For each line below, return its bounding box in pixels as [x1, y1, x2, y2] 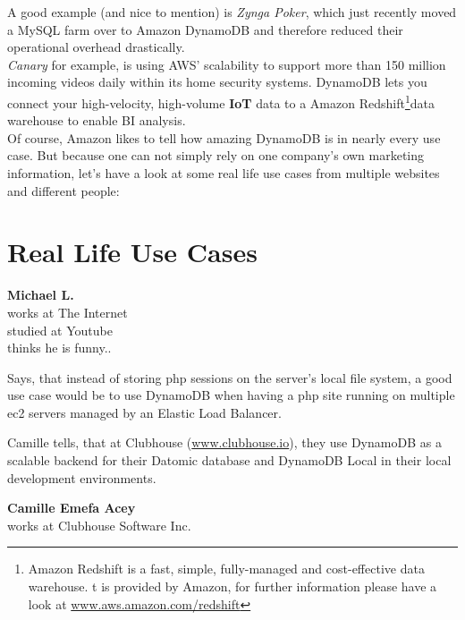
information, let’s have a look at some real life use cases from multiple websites [7, 164, 440, 182]
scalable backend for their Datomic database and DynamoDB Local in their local [7, 451, 452, 470]
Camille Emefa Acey [7, 498, 136, 517]
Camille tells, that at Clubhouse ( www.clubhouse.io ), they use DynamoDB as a [7, 433, 442, 452]
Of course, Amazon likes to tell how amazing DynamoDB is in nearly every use [7, 128, 441, 147]
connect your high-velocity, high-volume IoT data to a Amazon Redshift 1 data [7, 90, 435, 112]
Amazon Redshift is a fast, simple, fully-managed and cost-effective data [28, 559, 425, 578]
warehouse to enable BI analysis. [7, 111, 186, 130]
